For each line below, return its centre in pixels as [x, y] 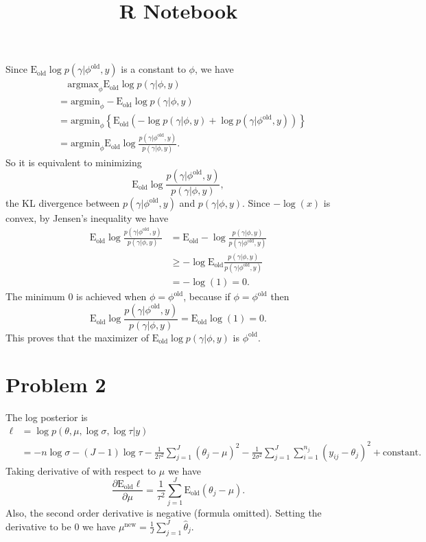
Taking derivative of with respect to [81, 470]
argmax [83, 85]
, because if [207, 296]
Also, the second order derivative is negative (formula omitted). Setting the [164, 513]
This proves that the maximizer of [78, 337]
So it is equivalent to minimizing [74, 162]
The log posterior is [47, 417]
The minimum [35, 296]
